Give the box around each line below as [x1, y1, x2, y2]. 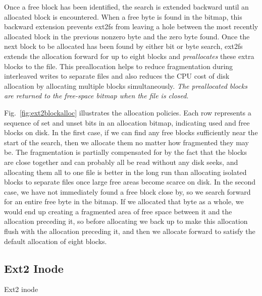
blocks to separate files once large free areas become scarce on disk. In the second [4, 176, 256, 187]
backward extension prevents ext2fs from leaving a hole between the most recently [4, 21, 258, 32]
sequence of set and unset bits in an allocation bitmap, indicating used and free [4, 117, 250, 128]
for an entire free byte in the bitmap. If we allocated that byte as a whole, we [4, 196, 244, 207]
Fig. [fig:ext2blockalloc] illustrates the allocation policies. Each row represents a [4, 107, 251, 117]
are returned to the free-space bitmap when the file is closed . [4, 90, 189, 101]
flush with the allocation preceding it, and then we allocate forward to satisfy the [4, 226, 255, 236]
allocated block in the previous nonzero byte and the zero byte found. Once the [4, 31, 250, 41]
